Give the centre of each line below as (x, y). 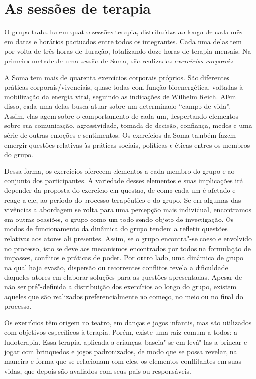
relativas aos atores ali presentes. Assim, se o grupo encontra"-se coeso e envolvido (128, 238)
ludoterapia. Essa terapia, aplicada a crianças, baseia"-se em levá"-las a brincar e (126, 341)
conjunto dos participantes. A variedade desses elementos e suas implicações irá (124, 180)
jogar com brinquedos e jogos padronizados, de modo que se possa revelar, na (121, 351)
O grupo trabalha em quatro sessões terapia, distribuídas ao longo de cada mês (124, 32)
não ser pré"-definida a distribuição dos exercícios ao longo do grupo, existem (121, 286)
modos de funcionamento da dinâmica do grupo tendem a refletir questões (116, 229)
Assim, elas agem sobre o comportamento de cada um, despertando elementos (122, 115)
